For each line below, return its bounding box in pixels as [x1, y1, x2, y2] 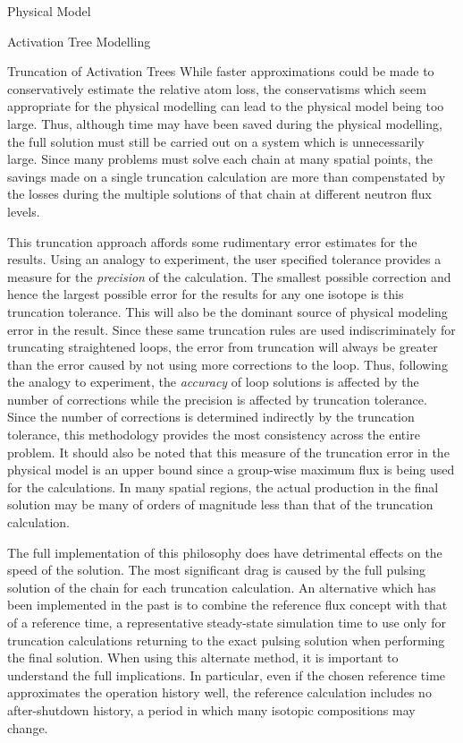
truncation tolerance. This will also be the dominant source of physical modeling [7, 302, 448, 320]
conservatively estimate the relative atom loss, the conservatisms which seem [7, 79, 426, 98]
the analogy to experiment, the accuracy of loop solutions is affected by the [7, 372, 419, 391]
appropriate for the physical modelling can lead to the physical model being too [7, 97, 444, 115]
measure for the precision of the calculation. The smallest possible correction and [7, 267, 451, 286]
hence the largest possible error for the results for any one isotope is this [7, 285, 404, 303]
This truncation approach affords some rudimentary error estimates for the [7, 232, 417, 251]
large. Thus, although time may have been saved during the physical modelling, [7, 114, 442, 132]
